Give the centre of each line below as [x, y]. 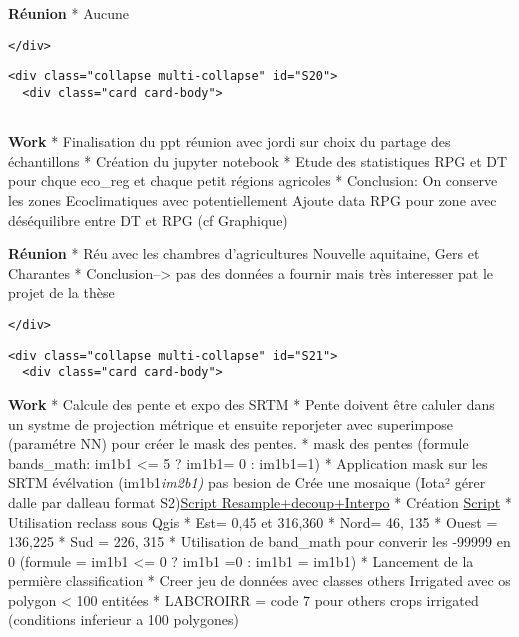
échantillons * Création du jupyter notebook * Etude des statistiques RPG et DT [258, 160]
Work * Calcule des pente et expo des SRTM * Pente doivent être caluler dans [251, 403]
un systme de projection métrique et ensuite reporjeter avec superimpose [231, 423]
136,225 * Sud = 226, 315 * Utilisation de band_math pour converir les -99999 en [259, 541]
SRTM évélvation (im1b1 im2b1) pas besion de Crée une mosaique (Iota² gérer [247, 482]
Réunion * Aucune [69, 13]
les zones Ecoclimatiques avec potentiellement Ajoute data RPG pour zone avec [252, 200]
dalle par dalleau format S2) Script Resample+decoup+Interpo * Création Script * [260, 501]
